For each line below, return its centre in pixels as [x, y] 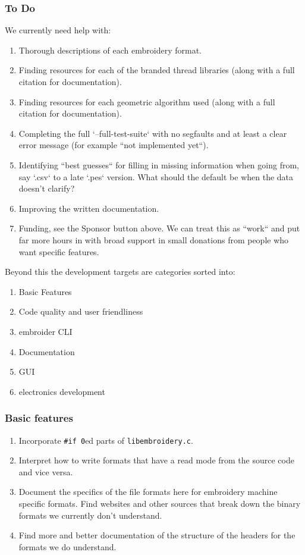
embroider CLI [45, 331]
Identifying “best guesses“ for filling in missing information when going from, [159, 164]
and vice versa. [46, 471]
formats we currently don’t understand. [90, 515]
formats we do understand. [67, 546]
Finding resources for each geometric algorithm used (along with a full [147, 101]
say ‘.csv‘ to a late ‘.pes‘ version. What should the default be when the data [156, 176]
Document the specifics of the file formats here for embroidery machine [148, 492]
